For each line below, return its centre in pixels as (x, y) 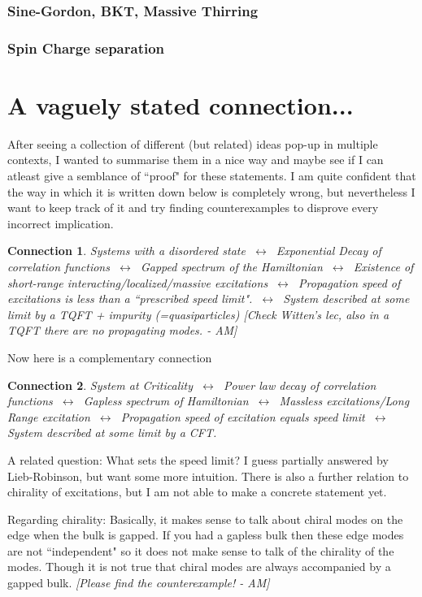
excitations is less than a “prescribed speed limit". (130, 298)
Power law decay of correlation (300, 385)
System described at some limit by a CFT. (112, 433)
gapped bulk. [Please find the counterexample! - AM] (139, 583)
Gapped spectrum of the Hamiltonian (231, 266)
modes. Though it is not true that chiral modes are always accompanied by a (199, 567)
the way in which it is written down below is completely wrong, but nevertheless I (211, 191)
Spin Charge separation (86, 48)
